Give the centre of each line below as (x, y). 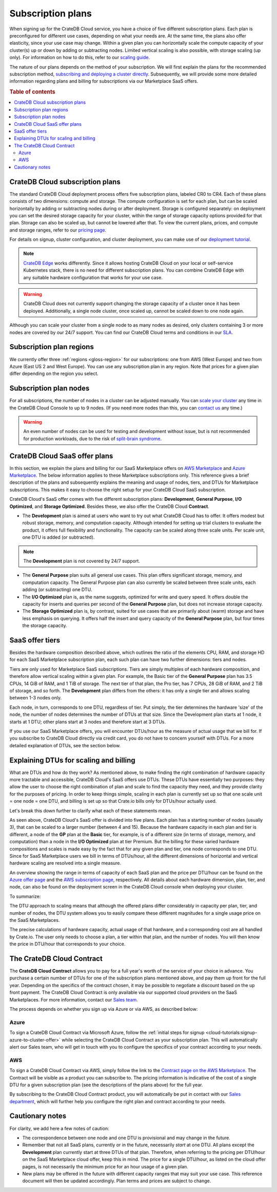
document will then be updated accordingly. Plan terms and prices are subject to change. (117, 1181)
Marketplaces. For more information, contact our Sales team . (74, 999)
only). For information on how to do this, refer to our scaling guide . (80, 58)
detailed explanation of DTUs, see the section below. (65, 745)
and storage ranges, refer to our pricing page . (58, 230)
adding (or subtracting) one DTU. (57, 590)
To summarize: (25, 896)
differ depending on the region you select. (54, 374)
